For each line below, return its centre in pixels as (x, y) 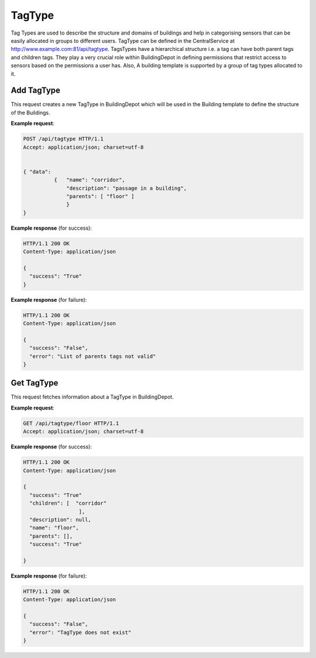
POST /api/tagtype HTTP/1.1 (63, 139)
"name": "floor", (54, 528)
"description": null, (61, 519)
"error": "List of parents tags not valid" (93, 356)
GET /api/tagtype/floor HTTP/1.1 (71, 423)
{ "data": (37, 172)
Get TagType (35, 383)
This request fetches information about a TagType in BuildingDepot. (92, 397)
